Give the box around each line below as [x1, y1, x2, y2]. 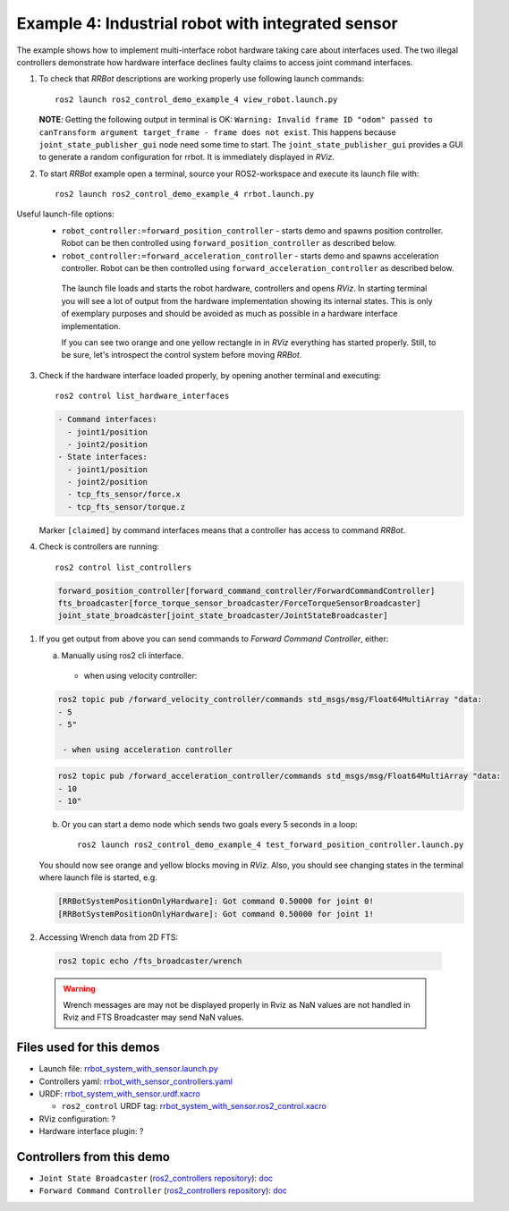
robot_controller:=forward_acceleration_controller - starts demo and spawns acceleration [61, 250, 439, 261]
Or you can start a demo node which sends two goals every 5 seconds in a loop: [61, 819, 358, 830]
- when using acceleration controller [63, 744, 233, 755]
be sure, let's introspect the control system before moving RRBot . [61, 350, 302, 360]
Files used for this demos [16, 1040, 160, 1055]
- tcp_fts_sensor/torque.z [67, 502, 186, 512]
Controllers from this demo [16, 1149, 170, 1164]
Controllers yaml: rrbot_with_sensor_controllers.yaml [38, 1076, 233, 1087]
